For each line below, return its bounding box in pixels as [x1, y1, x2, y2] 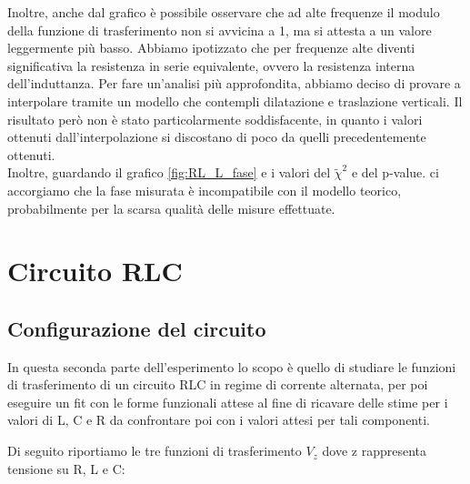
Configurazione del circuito [7, 314, 266, 342]
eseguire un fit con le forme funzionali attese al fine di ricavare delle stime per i [7, 392, 448, 411]
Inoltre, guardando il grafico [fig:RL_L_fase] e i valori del [7, 163, 331, 182]
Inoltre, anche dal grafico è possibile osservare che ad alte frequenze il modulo [7, 3, 440, 21]
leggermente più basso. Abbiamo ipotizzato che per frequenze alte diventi [7, 38, 415, 57]
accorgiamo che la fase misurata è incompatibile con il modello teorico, [7, 180, 402, 199]
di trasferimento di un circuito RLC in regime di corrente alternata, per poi [7, 375, 428, 394]
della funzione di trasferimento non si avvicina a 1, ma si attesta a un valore [7, 20, 432, 39]
